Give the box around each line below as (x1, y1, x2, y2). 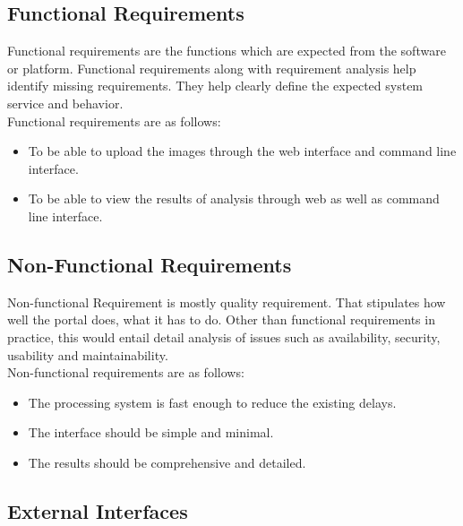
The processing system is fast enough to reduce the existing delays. (28, 392, 397, 411)
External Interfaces (7, 496, 188, 524)
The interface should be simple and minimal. (28, 423, 274, 442)
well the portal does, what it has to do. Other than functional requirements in (7, 310, 435, 329)
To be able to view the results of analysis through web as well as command (28, 189, 440, 208)
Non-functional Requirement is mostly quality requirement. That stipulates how (7, 292, 446, 311)
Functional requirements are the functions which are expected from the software (7, 41, 446, 60)
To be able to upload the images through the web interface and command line (28, 142, 457, 160)
